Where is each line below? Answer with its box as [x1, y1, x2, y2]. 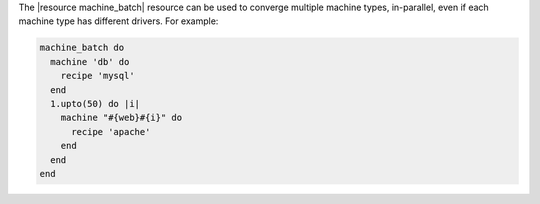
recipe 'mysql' [60, 70, 135, 82]
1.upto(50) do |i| [50, 98, 140, 109]
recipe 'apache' [71, 126, 151, 137]
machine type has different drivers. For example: [18, 15, 219, 27]
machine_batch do [39, 42, 125, 54]
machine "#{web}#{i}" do [60, 112, 183, 124]
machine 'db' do [50, 56, 130, 67]
